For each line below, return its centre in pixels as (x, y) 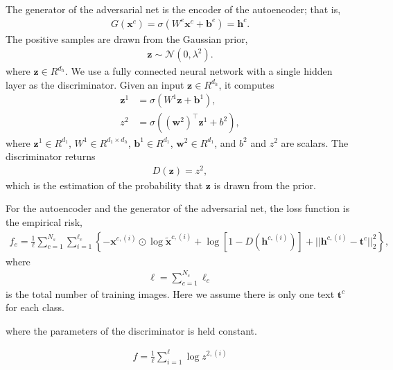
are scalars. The (315, 142)
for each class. (35, 307)
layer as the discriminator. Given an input (95, 84)
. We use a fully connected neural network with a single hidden (199, 71)
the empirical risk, (44, 221)
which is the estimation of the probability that (104, 185)
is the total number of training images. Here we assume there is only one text (170, 293)
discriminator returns (51, 156)
